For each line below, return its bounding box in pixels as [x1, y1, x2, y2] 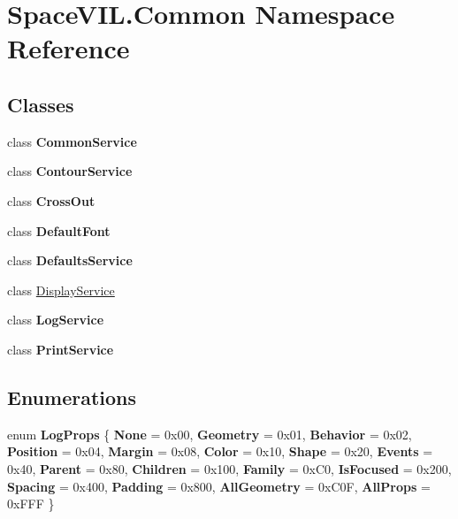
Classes [7, 90, 74, 118]
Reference [7, 30, 130, 66]
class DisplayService [7, 280, 115, 299]
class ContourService [7, 162, 133, 180]
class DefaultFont [7, 221, 111, 240]
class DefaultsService [7, 251, 133, 270]
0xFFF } [7, 494, 55, 513]
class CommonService [7, 132, 137, 150]
